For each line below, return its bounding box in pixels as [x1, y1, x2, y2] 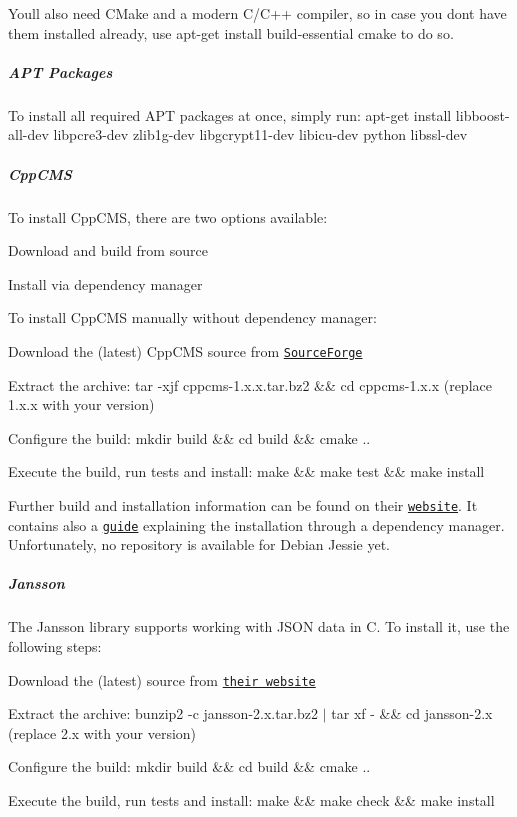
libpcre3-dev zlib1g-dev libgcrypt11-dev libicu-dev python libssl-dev [53, 124, 468, 145]
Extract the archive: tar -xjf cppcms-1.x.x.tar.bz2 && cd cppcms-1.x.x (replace [8, 374, 492, 395]
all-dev [8, 124, 49, 145]
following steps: [8, 635, 102, 656]
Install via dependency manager [8, 273, 203, 294]
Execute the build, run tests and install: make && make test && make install [8, 461, 485, 482]
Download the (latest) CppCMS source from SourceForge [8, 340, 363, 361]
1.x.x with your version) [8, 394, 155, 415]
